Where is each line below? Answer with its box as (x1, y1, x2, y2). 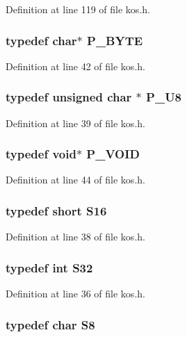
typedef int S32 (6, 258, 93, 276)
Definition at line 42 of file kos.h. (6, 58, 145, 73)
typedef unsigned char (6, 88, 132, 106)
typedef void (6, 145, 76, 163)
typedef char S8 (6, 315, 95, 333)
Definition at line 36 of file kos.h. (6, 286, 145, 301)
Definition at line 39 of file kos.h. (6, 115, 145, 130)
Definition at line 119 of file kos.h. (6, 2, 150, 16)
